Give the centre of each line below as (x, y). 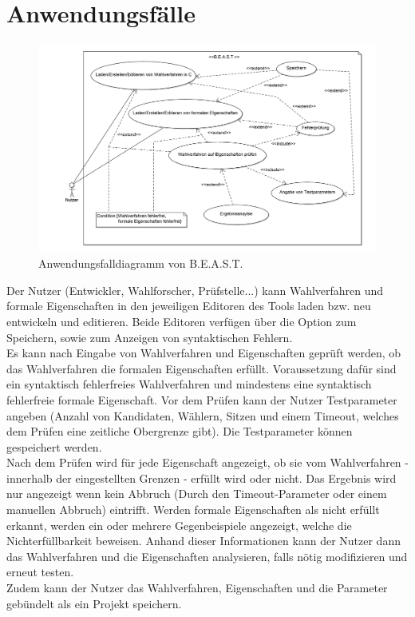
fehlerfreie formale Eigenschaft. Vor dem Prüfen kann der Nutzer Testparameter (202, 399)
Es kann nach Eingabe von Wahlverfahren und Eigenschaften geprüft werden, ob (204, 353)
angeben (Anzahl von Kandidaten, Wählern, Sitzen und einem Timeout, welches (203, 415)
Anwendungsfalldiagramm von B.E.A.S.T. (141, 263)
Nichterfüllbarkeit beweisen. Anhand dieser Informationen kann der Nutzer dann (204, 541)
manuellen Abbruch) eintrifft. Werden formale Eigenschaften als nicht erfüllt (193, 510)
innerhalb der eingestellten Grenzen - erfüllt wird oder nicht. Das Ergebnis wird (202, 478)
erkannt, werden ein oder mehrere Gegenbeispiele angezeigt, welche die (179, 525)
